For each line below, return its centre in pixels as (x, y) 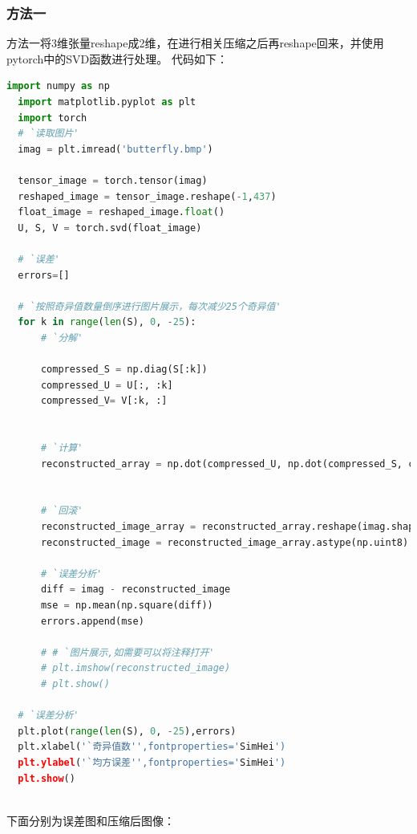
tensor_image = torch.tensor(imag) (113, 180)
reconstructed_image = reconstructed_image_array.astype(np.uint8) (225, 542)
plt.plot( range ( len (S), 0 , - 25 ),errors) (127, 731)
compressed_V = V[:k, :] (104, 401)
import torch (53, 118)
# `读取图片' (49, 134)
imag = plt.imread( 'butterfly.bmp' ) (115, 149)
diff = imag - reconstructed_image (136, 590)
